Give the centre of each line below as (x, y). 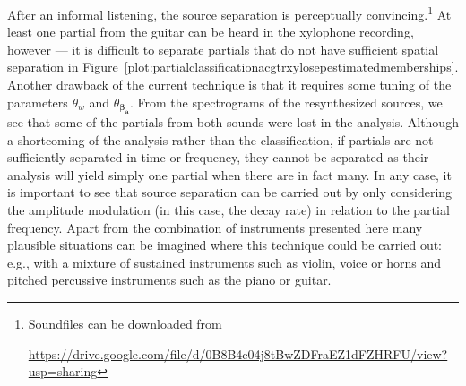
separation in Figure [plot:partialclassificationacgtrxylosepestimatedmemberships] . (233, 67)
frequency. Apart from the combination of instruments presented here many (215, 227)
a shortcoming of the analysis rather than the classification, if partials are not (220, 139)
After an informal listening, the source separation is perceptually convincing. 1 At (229, 13)
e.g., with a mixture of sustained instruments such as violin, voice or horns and (224, 262)
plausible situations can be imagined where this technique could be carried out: (224, 245)
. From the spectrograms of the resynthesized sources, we (286, 102)
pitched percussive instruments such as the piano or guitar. (169, 280)
